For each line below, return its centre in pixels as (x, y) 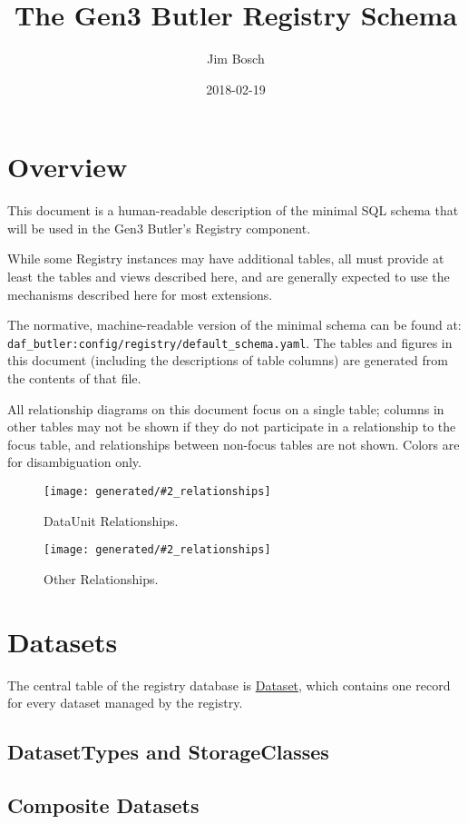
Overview (68, 167)
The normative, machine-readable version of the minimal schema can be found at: (234, 325)
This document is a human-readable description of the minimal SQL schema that (233, 210)
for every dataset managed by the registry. (125, 703)
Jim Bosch (236, 59)
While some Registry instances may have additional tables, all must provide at (226, 258)
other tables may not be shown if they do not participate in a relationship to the (232, 427)
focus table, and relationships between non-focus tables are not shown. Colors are (234, 444)
